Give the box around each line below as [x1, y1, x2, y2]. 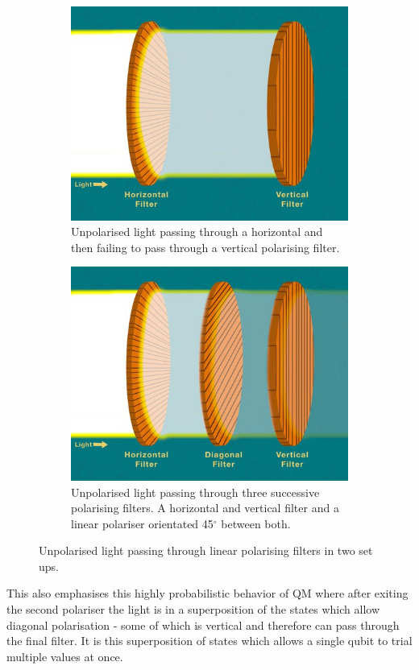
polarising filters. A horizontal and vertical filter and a [71, 499, 339, 516]
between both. [221, 515, 291, 531]
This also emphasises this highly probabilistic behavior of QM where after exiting [6, 585, 409, 602]
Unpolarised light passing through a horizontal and [71, 223, 323, 240]
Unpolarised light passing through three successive [71, 483, 320, 500]
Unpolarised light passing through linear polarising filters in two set [39, 542, 373, 559]
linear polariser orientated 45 [71, 515, 214, 531]
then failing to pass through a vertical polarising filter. [71, 238, 340, 255]
